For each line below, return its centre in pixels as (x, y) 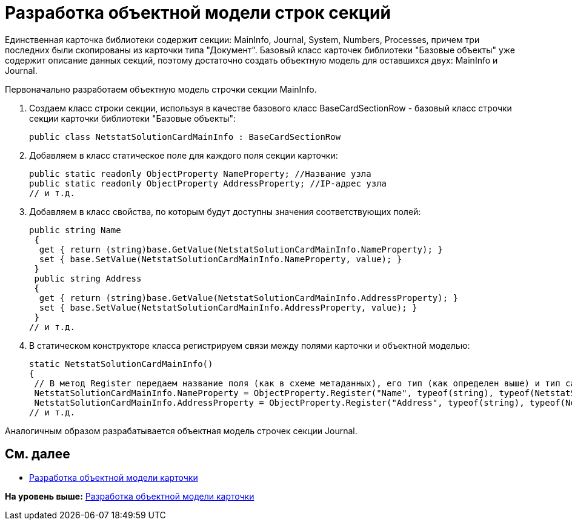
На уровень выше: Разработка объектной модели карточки (130, 496)
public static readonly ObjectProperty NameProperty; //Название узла (200, 173)
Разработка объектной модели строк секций (198, 13)
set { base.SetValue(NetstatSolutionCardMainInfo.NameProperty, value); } (221, 259)
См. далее (38, 454)
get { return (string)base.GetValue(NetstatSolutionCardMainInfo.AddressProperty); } (249, 298)
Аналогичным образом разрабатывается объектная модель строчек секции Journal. (181, 431)
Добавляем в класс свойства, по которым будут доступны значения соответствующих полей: (225, 211)
